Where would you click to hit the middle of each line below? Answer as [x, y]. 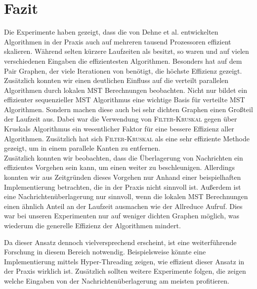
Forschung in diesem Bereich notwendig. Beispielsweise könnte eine [105, 252]
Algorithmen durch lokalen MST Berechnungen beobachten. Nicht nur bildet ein [126, 90]
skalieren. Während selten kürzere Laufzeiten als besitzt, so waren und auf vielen [127, 51]
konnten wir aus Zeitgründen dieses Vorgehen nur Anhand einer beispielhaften [123, 177]
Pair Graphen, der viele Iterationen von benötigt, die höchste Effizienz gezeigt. [123, 70]
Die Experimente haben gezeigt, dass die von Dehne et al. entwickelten [111, 32]
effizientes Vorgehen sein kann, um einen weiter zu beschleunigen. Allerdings [120, 167]
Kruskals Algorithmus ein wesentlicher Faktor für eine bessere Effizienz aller [119, 129]
